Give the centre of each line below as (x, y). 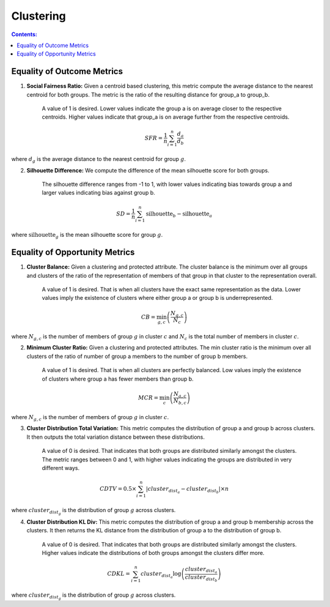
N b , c (180, 402)
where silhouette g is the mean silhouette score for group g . (87, 236)
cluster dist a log (161, 575)
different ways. (61, 467)
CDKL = (119, 574)
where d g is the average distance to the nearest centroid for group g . (99, 160)
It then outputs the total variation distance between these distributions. (116, 437)
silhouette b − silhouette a (179, 214)
